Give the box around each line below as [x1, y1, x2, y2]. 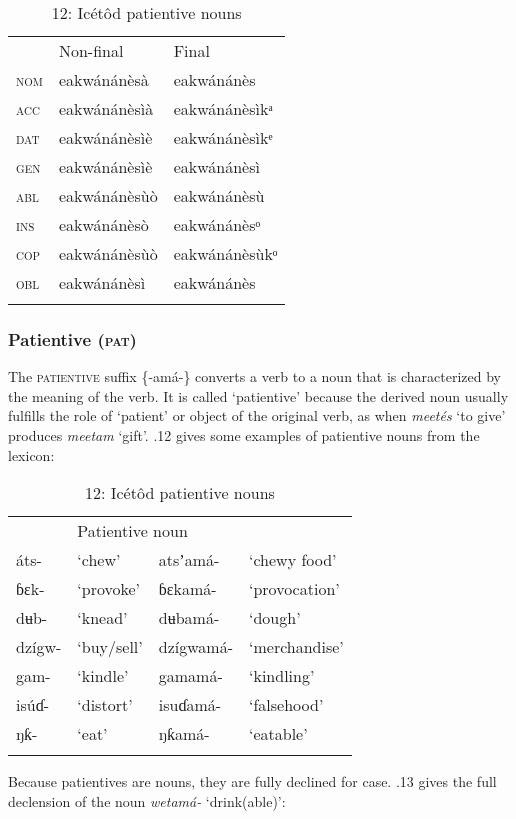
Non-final [58, 39, 124, 62]
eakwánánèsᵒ [173, 213, 261, 236]
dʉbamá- [158, 606, 220, 630]
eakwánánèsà [58, 68, 149, 91]
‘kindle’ [77, 664, 129, 688]
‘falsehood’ [249, 693, 324, 717]
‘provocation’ [249, 577, 340, 601]
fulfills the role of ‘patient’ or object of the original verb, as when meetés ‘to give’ [8, 405, 506, 426]
